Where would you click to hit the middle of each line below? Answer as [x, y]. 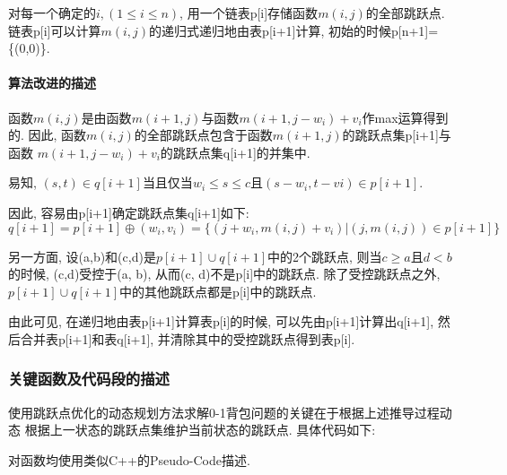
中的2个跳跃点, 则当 [325, 256]
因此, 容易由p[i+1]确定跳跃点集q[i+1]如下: [129, 212]
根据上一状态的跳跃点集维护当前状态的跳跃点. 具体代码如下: [200, 430]
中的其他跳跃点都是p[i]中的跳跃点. [218, 291]
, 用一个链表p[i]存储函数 [249, 13]
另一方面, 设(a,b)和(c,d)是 [82, 256]
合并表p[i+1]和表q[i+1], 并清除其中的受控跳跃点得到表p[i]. [188, 338]
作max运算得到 [405, 117]
